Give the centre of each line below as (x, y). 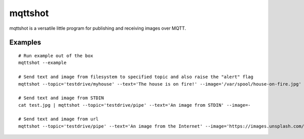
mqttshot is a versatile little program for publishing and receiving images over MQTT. (98, 28)
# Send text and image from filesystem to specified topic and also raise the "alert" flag (136, 77)
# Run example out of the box (56, 56)
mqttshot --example (43, 63)
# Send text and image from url (59, 119)
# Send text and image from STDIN (61, 98)
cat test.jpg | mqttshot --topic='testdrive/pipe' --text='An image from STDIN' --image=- (135, 105)
